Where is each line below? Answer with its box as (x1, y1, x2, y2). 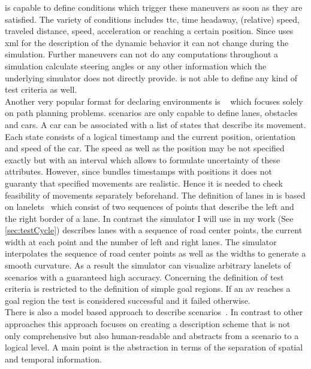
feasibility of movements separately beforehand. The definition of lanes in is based (5, 188, 306, 201)
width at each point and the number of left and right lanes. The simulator (5, 235, 277, 248)
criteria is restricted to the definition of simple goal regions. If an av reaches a (5, 282, 291, 295)
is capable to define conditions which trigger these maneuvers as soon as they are (5, 1, 303, 13)
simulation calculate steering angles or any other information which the (5, 59, 267, 72)
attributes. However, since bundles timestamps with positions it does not (5, 165, 272, 178)
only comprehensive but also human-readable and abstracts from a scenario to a (5, 329, 299, 341)
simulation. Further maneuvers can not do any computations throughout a (5, 48, 279, 60)
